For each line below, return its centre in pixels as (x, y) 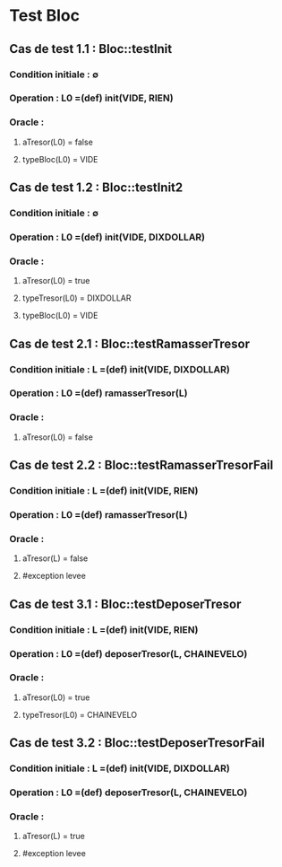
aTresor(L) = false (55, 558)
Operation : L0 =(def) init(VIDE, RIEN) (91, 98)
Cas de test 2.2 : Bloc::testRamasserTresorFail (141, 465)
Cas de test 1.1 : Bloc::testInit (91, 49)
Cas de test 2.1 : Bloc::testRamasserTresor (130, 343)
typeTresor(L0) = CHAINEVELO (80, 714)
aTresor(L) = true (53, 836)
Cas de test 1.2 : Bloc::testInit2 (96, 188)
